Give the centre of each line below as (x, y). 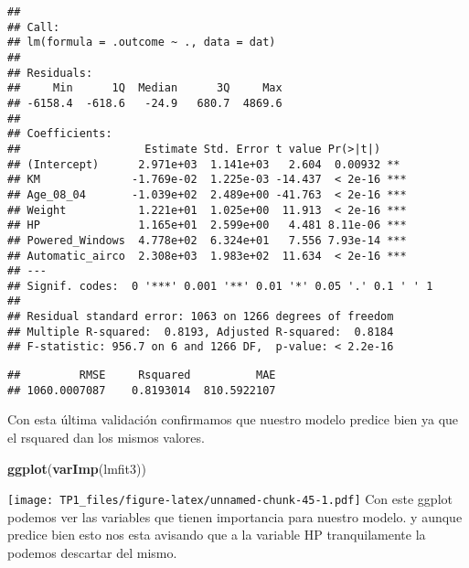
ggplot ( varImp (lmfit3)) (77, 468)
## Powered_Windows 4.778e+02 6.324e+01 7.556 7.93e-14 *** (207, 240)
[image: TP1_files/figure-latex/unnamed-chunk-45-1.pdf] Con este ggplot (230, 499)
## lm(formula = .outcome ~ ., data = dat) (142, 43)
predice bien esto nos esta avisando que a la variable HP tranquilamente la (217, 535)
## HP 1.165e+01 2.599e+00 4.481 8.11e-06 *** (207, 225)
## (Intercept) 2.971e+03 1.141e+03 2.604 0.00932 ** (204, 164)
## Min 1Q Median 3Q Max (145, 88)
